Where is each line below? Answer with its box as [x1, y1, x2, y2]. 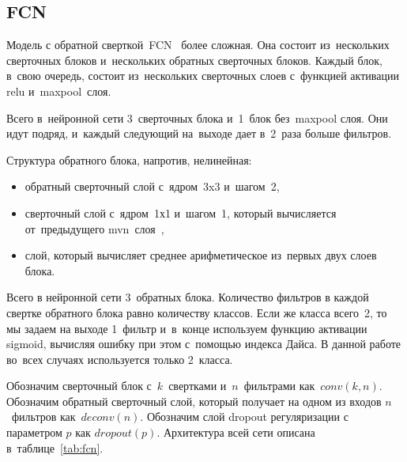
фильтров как [11, 408, 76, 425]
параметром [6, 424, 62, 441]
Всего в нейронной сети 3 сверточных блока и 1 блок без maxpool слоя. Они [6, 109, 388, 126]
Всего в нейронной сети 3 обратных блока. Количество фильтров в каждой [6, 289, 369, 305]
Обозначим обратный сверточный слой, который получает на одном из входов [6, 392, 382, 409]
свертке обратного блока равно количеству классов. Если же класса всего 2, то [6, 304, 387, 320]
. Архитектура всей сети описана [156, 424, 315, 441]
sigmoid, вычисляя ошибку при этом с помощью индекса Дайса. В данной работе [6, 335, 401, 352]
